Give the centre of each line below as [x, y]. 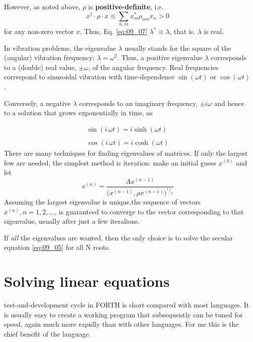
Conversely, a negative [37, 103]
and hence [229, 103]
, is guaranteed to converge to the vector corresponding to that [149, 211]
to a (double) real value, [40, 67]
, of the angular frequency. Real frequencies [153, 67]
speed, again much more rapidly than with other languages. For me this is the [121, 324]
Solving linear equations [87, 281]
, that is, [183, 31]
